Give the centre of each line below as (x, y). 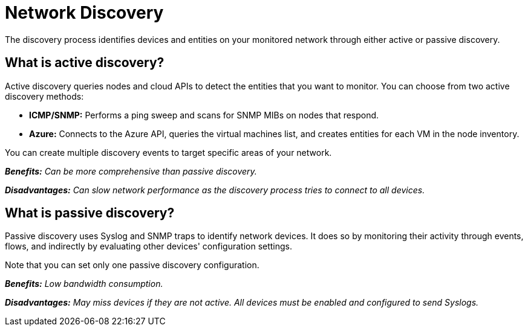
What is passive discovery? (90, 213)
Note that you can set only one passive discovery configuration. (132, 265)
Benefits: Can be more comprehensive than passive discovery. (131, 171)
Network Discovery (84, 13)
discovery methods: (44, 96)
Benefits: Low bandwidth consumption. (84, 284)
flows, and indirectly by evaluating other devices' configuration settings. (149, 246)
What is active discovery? (85, 63)
